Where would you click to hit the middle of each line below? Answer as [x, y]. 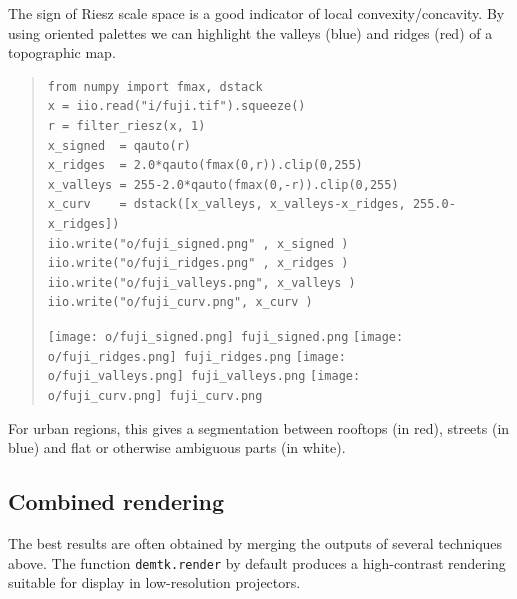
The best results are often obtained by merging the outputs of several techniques [255, 542]
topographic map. [62, 52]
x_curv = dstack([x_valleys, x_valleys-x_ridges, [226, 204]
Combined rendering [116, 501]
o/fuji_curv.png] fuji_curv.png [155, 395]
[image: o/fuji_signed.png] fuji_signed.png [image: [225, 336]
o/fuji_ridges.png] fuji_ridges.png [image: [196, 356]
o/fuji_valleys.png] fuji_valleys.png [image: [204, 376]
